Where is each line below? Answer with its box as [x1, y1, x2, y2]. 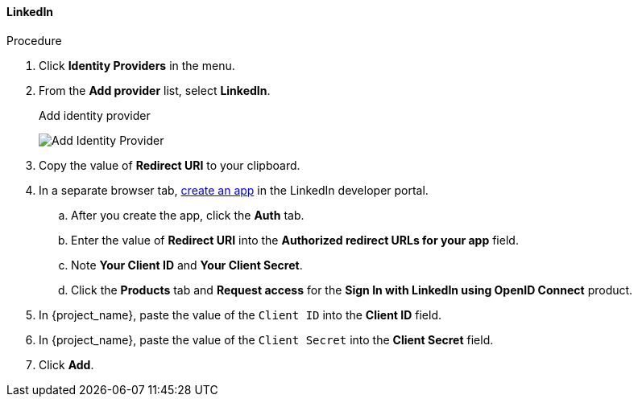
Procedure [6, 33, 62, 47]
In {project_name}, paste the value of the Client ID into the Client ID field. [39, 307, 441, 322]
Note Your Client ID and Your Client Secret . [71, 257, 303, 272]
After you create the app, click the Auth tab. [71, 208, 304, 222]
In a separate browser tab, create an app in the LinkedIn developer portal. [39, 183, 429, 197]
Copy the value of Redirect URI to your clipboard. [39, 158, 300, 172]
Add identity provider [39, 108, 151, 122]
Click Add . [39, 357, 94, 372]
